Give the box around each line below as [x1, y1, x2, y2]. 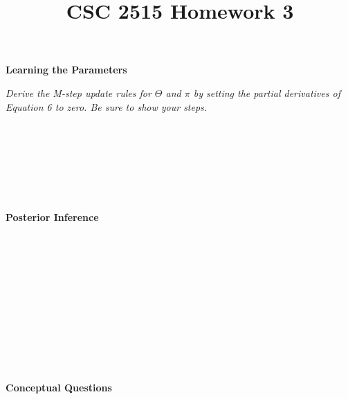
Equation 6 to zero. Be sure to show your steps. [6, 99, 208, 114]
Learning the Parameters [6, 62, 127, 77]
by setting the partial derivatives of [193, 85, 340, 100]
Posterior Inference [6, 210, 99, 224]
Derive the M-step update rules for [6, 85, 152, 100]
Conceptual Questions [6, 380, 112, 395]
